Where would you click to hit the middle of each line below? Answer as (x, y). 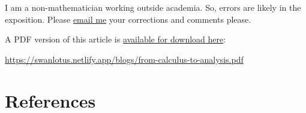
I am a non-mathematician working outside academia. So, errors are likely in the (153, 7)
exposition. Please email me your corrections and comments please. (128, 19)
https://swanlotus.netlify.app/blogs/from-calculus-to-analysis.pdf (124, 59)
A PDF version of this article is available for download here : (115, 39)
